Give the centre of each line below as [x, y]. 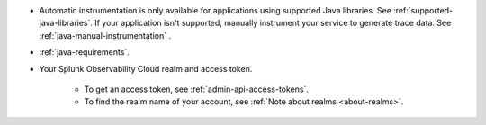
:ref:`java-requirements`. [84, 52]
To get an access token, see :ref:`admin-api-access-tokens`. [197, 89]
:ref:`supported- [423, 10]
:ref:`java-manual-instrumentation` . [105, 35]
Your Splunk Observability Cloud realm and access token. [146, 68]
